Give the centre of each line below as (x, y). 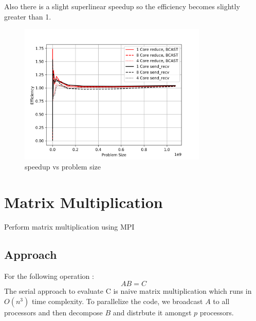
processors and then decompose (53, 312)
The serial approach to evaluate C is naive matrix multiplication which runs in (128, 291)
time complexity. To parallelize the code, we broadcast (117, 301)
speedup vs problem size (63, 167)
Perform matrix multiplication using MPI (69, 226)
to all (221, 301)
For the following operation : (49, 276)
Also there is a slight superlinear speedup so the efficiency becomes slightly (122, 6)
